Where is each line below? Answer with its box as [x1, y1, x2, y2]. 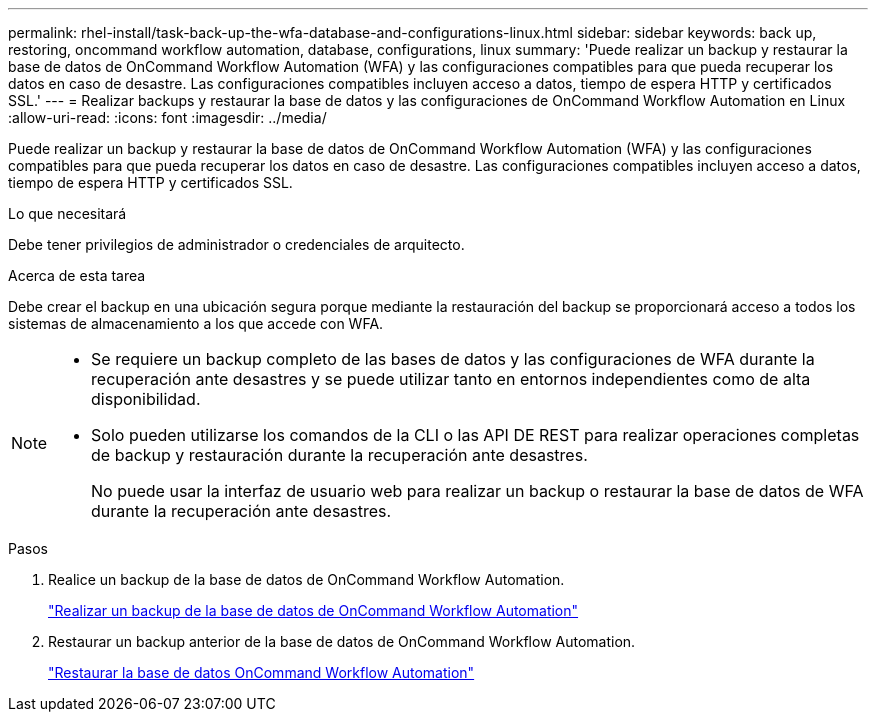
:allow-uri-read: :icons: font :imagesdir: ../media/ [8, 109, 327, 126]
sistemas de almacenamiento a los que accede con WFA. [8, 315, 384, 332]
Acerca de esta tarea [8, 267, 146, 284]
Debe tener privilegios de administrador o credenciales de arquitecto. [8, 236, 465, 253]
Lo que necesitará [8, 205, 127, 222]
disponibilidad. [91, 389, 201, 409]
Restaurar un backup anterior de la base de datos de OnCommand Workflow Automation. [48, 633, 636, 650]
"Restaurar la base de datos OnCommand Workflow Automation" [48, 664, 475, 681]
